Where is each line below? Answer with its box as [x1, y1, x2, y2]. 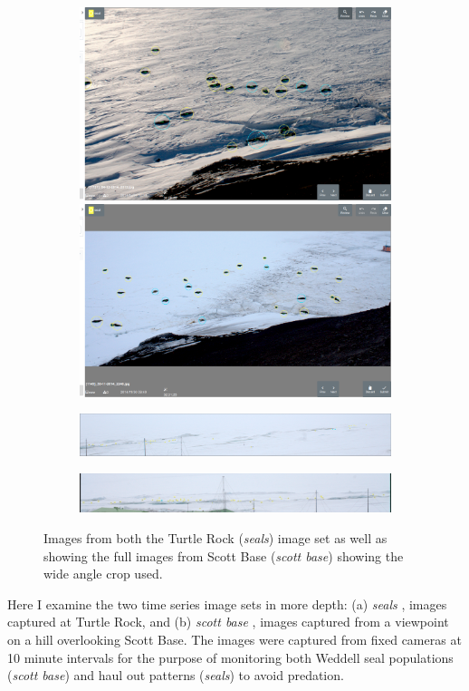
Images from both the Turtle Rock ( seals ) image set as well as [43, 529, 388, 548]
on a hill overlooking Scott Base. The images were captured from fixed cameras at [7, 629, 462, 648]
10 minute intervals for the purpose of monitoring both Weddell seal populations [7, 647, 454, 667]
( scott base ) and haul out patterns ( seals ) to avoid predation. [7, 666, 344, 685]
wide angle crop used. [43, 564, 163, 583]
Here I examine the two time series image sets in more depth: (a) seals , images [7, 594, 447, 613]
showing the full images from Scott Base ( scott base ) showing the [43, 546, 404, 565]
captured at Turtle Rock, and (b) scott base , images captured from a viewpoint [7, 612, 449, 631]
